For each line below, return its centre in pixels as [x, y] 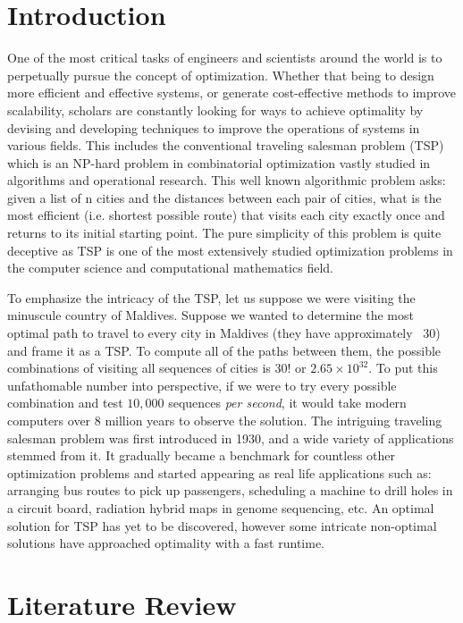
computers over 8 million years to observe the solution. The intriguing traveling [225, 420]
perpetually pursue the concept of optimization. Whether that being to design [221, 75]
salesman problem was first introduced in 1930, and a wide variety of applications [231, 438]
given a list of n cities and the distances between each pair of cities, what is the [224, 197]
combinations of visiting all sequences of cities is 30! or [157, 368]
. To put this [403, 368]
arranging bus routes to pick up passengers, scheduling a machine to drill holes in [230, 490]
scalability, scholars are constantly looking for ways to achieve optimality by [215, 109]
